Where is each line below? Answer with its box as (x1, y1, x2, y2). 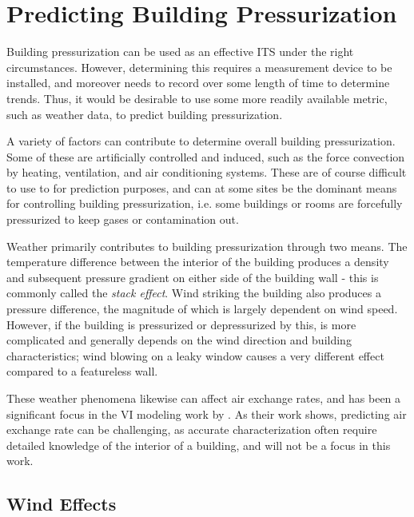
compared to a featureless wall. (6, 363, 158, 380)
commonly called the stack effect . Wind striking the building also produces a (6, 284, 381, 301)
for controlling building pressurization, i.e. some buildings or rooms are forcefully (6, 195, 403, 212)
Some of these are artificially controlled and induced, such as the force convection (6, 148, 405, 165)
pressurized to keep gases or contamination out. (6, 211, 239, 228)
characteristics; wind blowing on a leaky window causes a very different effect (6, 347, 384, 364)
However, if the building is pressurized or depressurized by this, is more (6, 316, 356, 332)
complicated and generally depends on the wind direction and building (6, 332, 352, 348)
